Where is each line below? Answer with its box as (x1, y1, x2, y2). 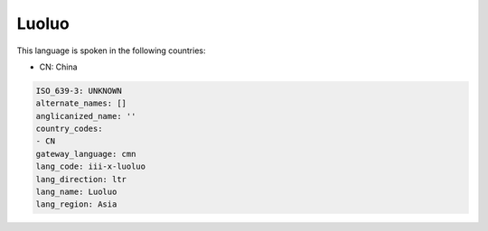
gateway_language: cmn (35, 149, 136, 159)
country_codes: (35, 124, 103, 134)
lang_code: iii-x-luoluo (35, 162, 146, 171)
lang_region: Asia (35, 199, 117, 209)
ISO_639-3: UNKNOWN (35, 86, 122, 96)
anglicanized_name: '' (35, 111, 136, 121)
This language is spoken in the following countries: (16, 45, 206, 56)
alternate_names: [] (35, 98, 127, 108)
